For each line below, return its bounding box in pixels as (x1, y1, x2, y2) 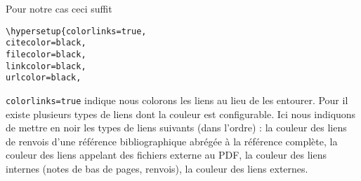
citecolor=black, (6, 38, 86, 48)
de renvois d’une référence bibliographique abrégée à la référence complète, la (6, 133, 338, 148)
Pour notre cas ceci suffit (6, 1, 112, 15)
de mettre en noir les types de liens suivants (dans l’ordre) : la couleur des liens (6, 120, 347, 135)
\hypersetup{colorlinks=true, (6, 26, 147, 36)
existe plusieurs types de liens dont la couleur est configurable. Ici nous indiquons (6, 106, 356, 121)
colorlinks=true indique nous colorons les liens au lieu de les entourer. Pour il (6, 92, 348, 107)
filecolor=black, (6, 49, 86, 59)
